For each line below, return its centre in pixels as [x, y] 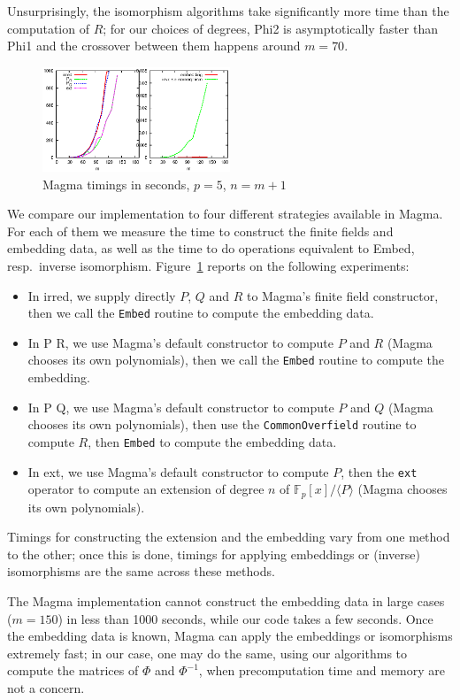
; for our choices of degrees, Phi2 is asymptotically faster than [271, 28]
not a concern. [46, 688]
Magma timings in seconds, [116, 184]
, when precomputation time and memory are [322, 670]
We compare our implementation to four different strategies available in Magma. [225, 214]
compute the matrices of [73, 670]
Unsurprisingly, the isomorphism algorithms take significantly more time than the [228, 11]
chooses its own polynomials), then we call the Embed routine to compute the [236, 360]
